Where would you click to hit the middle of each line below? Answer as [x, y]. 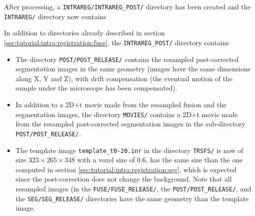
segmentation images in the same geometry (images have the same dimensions [133, 69]
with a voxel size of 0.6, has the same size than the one [160, 160]
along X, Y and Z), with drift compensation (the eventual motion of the [124, 78]
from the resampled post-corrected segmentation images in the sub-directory [130, 124]
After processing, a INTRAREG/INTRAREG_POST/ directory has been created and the [127, 6]
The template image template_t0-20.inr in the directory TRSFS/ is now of [129, 150]
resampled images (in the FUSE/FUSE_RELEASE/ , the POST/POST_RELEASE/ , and [133, 188]
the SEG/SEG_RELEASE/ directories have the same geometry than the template [132, 198]
